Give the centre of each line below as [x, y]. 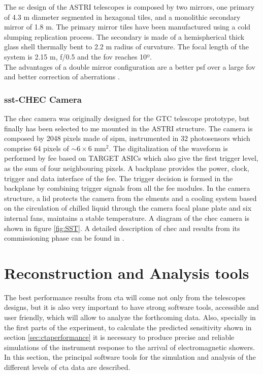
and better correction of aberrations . [62, 77]
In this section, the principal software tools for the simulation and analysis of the [130, 357]
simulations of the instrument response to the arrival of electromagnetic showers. [129, 347]
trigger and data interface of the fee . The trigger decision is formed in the [119, 178]
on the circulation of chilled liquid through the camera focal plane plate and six [128, 208]
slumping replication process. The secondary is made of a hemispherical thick [124, 36]
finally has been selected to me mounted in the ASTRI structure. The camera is [128, 128]
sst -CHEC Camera [43, 99]
